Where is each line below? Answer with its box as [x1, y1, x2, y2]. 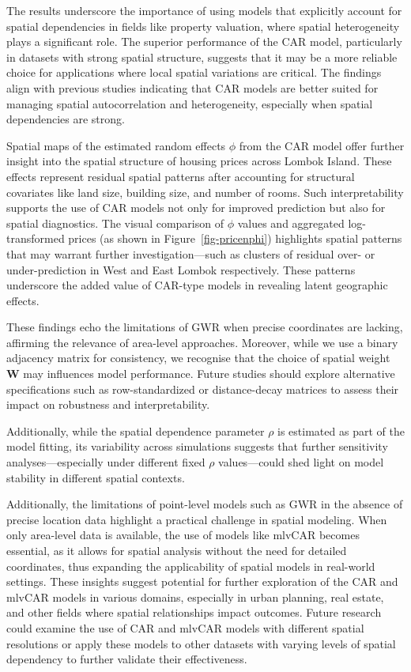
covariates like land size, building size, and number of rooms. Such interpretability [6, 183, 404, 200]
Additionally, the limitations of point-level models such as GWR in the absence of [6, 496, 403, 512]
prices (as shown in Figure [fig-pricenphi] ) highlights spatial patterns [68, 230, 402, 247]
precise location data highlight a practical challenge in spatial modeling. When [6, 511, 387, 527]
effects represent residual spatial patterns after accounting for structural [6, 168, 355, 184]
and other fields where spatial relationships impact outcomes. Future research [6, 604, 382, 621]
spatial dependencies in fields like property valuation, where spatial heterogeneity [6, 17, 400, 34]
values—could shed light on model [218, 454, 384, 470]
